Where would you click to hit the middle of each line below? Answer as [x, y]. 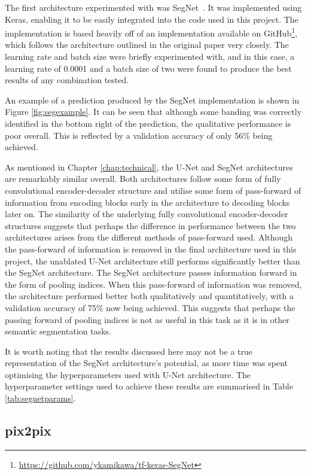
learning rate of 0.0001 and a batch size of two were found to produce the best [148, 68]
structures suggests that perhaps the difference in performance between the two [150, 225]
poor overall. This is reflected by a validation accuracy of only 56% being [139, 135]
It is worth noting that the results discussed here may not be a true [129, 351]
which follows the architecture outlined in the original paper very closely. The [147, 45]
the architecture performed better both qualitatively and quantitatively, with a [149, 296]
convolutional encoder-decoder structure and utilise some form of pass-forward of [153, 190]
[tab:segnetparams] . [40, 398]
